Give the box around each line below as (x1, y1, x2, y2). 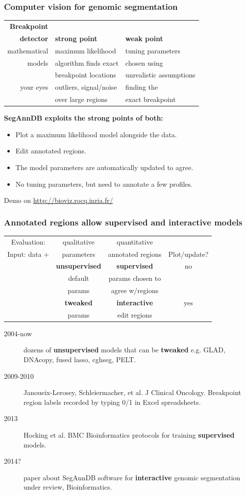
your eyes (20, 82, 49, 92)
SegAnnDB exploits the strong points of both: (4, 113, 163, 123)
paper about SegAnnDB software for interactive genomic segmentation (24, 472, 241, 482)
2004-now (4, 328, 32, 338)
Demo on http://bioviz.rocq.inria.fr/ (4, 195, 113, 205)
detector (20, 33, 49, 43)
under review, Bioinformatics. (24, 482, 112, 492)
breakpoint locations (55, 70, 116, 80)
